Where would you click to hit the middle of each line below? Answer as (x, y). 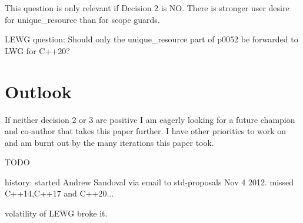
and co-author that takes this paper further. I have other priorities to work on (146, 131)
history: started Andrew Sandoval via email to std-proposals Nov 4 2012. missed (149, 182)
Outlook (38, 91)
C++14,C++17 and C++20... (59, 193)
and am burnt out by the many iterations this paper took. (109, 142)
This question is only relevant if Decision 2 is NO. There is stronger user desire (147, 8)
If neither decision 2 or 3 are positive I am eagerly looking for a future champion (150, 119)
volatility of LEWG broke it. (56, 213)
